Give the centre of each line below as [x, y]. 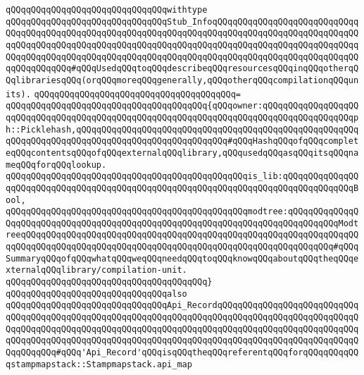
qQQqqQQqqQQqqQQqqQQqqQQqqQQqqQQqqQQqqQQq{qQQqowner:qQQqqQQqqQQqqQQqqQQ [182, 106]
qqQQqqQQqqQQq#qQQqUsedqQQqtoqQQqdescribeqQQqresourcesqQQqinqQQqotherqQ [182, 69]
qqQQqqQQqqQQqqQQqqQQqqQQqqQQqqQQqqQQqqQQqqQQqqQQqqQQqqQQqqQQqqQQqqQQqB [182, 188]
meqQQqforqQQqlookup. [56, 165]
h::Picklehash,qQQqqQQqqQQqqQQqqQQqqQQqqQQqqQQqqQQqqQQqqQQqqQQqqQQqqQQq [182, 129]
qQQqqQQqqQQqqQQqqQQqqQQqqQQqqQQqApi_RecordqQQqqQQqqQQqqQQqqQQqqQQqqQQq [182, 306]
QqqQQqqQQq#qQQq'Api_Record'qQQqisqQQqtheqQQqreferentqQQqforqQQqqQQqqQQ [182, 353]
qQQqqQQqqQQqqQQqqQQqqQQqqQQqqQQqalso [96, 294]
